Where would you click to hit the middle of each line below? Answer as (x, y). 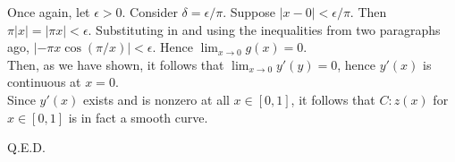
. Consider (150, 12)
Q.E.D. (26, 147)
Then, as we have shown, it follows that (116, 64)
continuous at (44, 82)
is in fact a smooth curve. (138, 117)
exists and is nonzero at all (156, 99)
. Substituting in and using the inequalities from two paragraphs (264, 29)
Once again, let (49, 12)
